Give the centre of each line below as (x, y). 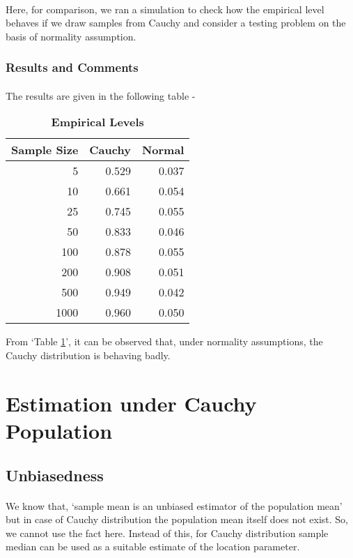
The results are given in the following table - (101, 95)
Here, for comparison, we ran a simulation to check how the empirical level (165, 9)
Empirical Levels (97, 122)
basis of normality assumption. (71, 36)
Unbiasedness (55, 475)
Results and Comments (72, 67)
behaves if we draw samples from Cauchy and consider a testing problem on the (176, 23)
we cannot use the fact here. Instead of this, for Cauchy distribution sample (167, 533)
